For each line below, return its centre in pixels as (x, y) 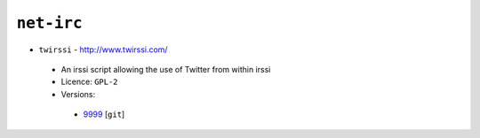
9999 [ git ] (104, 114)
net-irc (50, 23)
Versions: (78, 94)
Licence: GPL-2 (90, 82)
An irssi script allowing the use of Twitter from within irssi (166, 69)
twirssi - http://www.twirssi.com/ (103, 50)
